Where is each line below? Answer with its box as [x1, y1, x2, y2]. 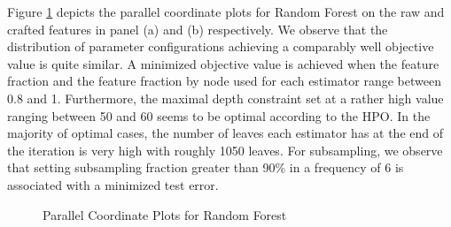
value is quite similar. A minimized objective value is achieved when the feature [7, 54, 439, 72]
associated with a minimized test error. [7, 175, 219, 193]
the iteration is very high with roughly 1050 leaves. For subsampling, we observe [7, 140, 443, 159]
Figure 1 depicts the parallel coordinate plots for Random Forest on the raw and [7, 3, 445, 20]
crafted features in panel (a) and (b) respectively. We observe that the [7, 19, 388, 38]
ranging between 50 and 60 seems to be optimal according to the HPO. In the [7, 106, 431, 125]
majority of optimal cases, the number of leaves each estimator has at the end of [7, 124, 444, 142]
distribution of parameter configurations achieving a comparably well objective [7, 37, 434, 56]
